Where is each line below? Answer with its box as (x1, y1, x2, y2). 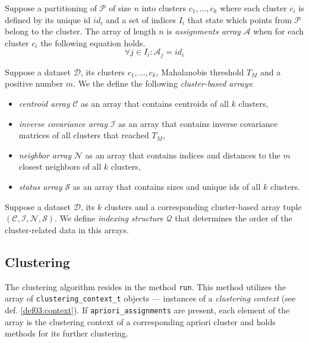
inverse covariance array (18, 117, 108, 129)
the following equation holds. (40, 36, 146, 49)
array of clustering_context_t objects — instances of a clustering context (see (5, 292, 296, 304)
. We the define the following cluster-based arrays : (73, 77, 254, 90)
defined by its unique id (5, 13, 91, 26)
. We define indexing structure (54, 212, 163, 224)
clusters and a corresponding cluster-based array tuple (104, 200, 302, 212)
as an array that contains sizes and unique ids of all (72, 180, 261, 192)
